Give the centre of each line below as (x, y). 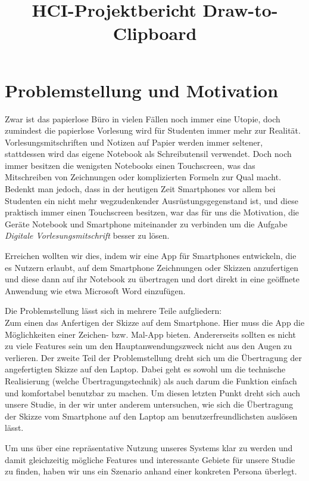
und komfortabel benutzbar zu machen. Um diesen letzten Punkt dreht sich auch (152, 392)
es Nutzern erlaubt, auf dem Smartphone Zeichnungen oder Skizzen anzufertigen (152, 267)
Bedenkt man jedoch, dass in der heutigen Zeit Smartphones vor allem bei (140, 189)
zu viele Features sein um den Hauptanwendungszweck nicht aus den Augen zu (149, 346)
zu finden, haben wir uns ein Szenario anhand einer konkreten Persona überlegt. (151, 471)
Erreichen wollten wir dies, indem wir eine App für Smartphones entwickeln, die (151, 256)
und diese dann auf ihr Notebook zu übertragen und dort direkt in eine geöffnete (152, 279)
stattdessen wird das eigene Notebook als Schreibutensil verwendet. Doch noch (148, 154)
